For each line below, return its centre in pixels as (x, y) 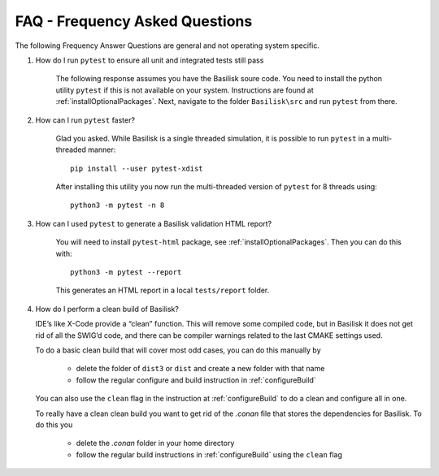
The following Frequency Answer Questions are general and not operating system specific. (167, 45)
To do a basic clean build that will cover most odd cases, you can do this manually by (178, 350)
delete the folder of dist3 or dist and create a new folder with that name (200, 369)
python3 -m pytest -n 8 (117, 206)
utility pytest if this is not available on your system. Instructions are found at (185, 90)
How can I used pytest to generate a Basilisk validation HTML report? (154, 223)
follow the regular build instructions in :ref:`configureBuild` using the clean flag (209, 454)
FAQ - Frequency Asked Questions (134, 21)
